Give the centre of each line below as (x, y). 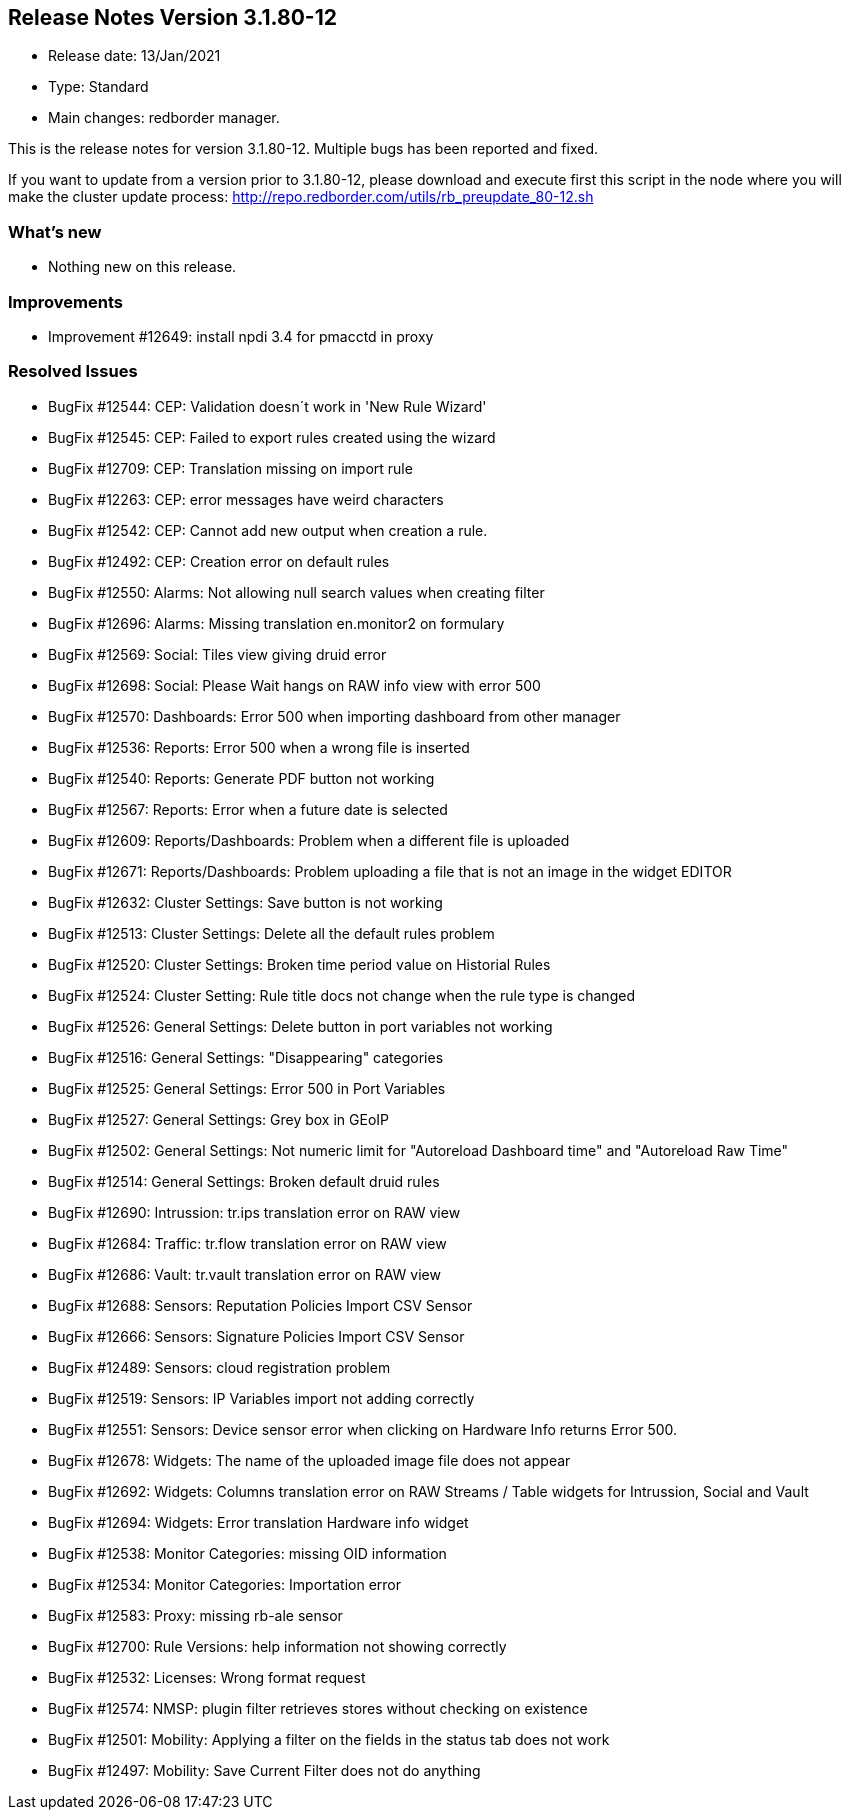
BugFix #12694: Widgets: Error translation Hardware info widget (258, 1522)
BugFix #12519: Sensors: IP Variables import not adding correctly (261, 1398)
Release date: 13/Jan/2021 (134, 56)
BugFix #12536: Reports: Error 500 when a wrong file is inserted (259, 747)
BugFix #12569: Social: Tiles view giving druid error (217, 654)
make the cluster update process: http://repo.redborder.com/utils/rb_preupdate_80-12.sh (301, 197)
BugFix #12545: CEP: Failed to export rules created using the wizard (272, 437)
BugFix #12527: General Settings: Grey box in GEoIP (219, 1119)
